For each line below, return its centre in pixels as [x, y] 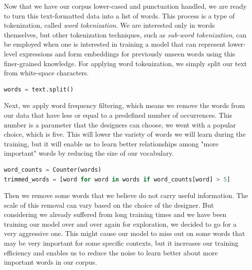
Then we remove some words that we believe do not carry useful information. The [126, 195]
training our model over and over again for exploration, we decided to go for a [120, 224]
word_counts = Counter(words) [53, 170]
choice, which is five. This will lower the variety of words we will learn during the [125, 134]
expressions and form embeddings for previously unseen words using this [127, 53]
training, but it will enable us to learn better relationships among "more [111, 143]
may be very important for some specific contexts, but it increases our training [121, 243]
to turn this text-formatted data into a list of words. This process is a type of [119, 15]
